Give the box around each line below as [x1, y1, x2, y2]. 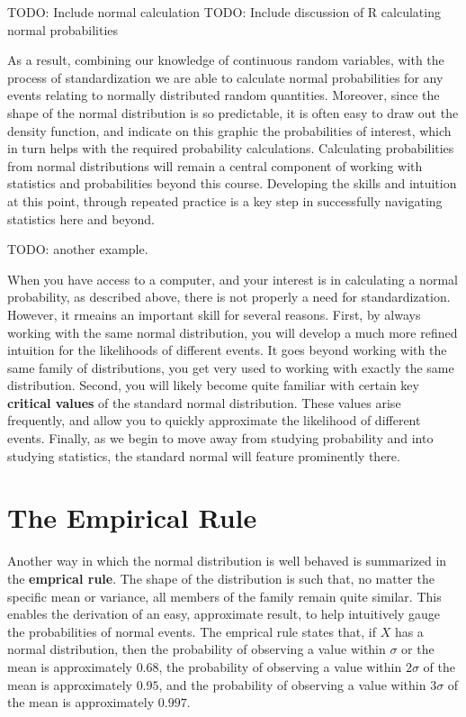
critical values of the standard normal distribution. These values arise [7, 393, 401, 412]
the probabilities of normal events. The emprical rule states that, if [7, 622, 376, 640]
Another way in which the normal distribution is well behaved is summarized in [7, 551, 447, 570]
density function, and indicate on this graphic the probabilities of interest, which [7, 121, 452, 140]
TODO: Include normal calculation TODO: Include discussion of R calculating [7, 3, 441, 21]
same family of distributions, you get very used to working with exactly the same [7, 358, 454, 377]
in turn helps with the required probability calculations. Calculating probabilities [7, 139, 454, 158]
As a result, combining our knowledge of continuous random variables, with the [7, 50, 444, 69]
